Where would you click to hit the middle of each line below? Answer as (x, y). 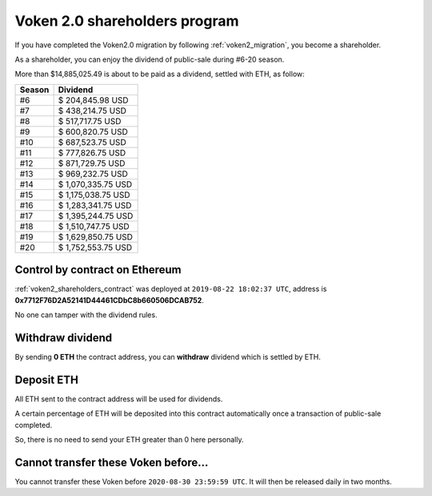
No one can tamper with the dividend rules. (86, 315)
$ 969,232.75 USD (93, 174)
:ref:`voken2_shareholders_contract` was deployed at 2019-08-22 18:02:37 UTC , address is (171, 289)
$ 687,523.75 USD (92, 142)
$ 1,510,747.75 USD (94, 226)
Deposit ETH (47, 379)
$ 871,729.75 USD (92, 163)
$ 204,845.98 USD (93, 100)
